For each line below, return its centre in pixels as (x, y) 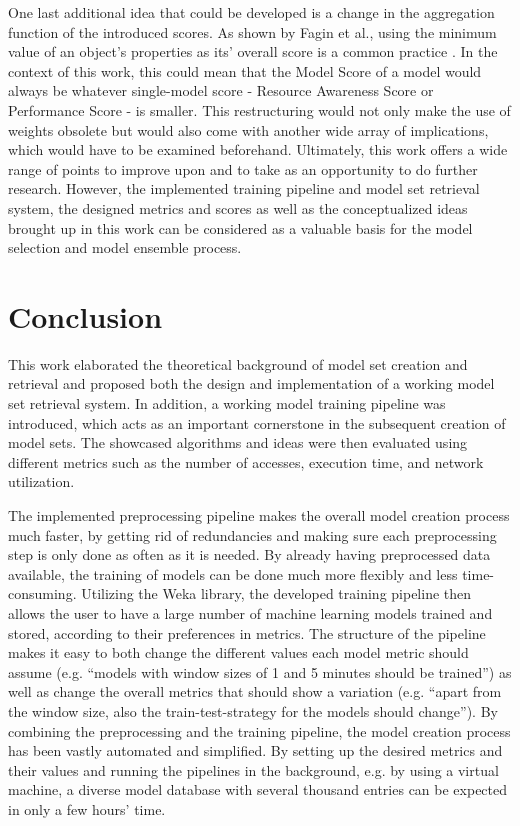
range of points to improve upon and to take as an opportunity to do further (243, 168)
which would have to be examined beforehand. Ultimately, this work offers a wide (258, 149)
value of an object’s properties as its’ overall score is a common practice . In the (253, 51)
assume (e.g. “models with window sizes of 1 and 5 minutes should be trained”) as (260, 671)
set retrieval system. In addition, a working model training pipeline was (227, 403)
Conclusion (85, 315)
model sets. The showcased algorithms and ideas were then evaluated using (238, 442)
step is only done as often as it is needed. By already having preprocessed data (249, 554)
